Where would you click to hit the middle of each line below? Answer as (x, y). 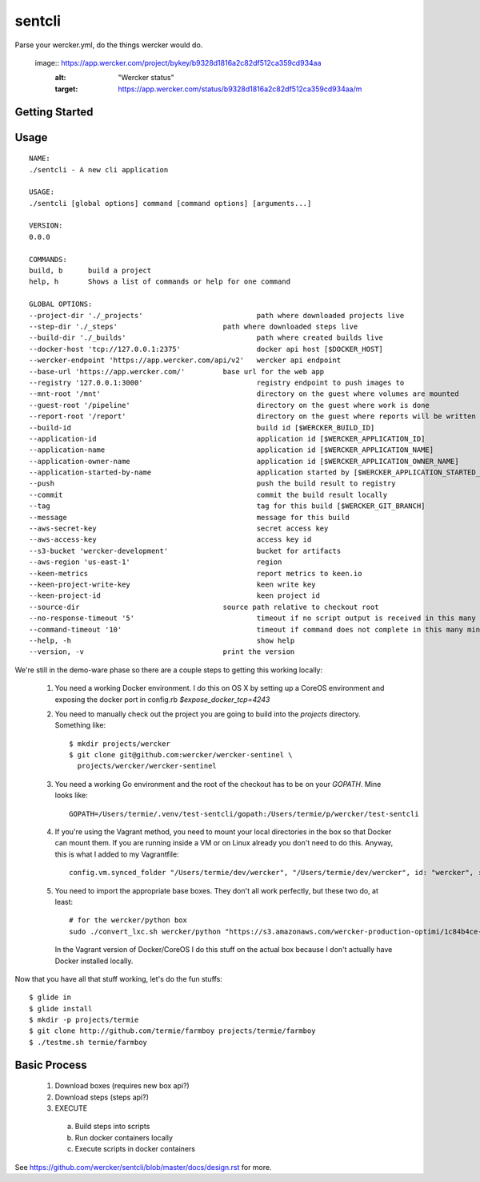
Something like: (80, 725)
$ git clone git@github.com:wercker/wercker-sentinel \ (181, 755)
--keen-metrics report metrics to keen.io (196, 573)
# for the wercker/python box (128, 920)
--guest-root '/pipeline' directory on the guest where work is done (229, 405)
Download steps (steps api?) (102, 1097)
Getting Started (54, 112)
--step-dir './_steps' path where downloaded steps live (194, 327)
